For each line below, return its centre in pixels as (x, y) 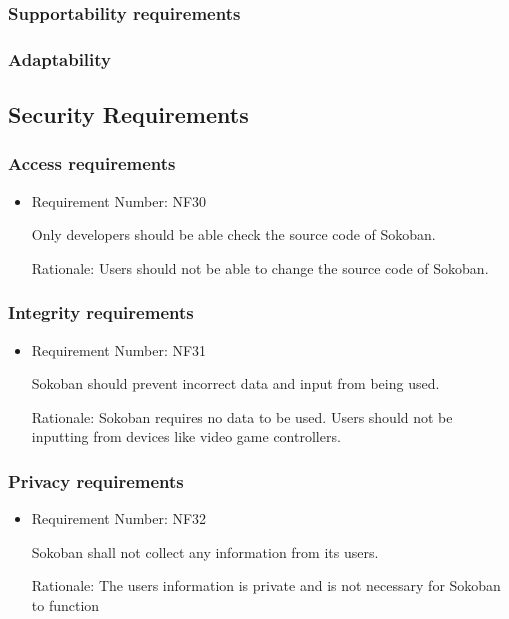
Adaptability (60, 58)
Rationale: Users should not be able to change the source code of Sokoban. (260, 267)
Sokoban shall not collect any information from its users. (205, 551)
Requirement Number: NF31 (119, 349)
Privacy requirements (96, 480)
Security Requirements (128, 114)
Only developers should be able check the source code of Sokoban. (233, 234)
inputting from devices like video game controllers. (186, 436)
